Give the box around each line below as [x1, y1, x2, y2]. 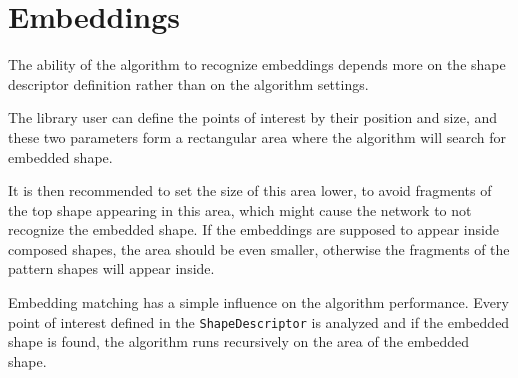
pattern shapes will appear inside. [8, 258, 215, 279]
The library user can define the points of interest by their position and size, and [8, 107, 498, 128]
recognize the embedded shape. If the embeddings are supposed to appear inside [8, 219, 499, 240]
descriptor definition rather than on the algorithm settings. [8, 73, 369, 94]
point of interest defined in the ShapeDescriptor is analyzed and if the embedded [8, 311, 510, 332]
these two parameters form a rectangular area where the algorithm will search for [8, 126, 506, 147]
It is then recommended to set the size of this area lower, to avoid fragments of [8, 180, 492, 201]
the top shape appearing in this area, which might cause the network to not [8, 199, 472, 220]
